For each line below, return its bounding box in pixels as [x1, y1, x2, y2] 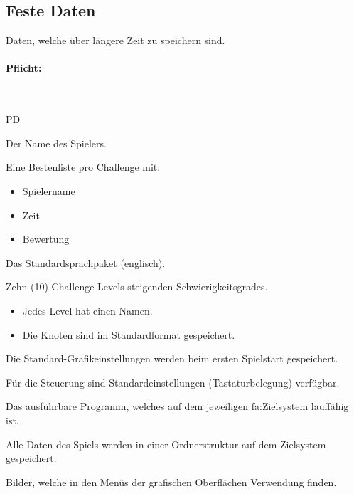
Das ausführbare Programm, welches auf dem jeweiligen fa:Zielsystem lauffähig [6, 399, 349, 414]
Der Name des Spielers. [6, 135, 107, 150]
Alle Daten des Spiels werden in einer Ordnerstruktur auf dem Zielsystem [6, 436, 326, 451]
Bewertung [22, 231, 70, 246]
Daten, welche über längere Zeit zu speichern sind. [6, 33, 225, 48]
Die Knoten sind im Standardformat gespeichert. [22, 327, 235, 342]
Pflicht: [6, 61, 42, 75]
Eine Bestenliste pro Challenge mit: [6, 159, 161, 174]
